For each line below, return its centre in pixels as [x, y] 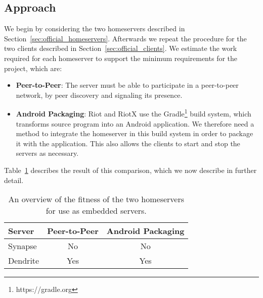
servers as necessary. [47, 153]
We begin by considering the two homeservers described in [95, 28]
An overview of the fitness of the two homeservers [96, 199]
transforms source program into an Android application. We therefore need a [135, 123]
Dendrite [24, 261]
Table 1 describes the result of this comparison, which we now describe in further [130, 170]
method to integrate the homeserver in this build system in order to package [135, 133]
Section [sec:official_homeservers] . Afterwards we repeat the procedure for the [125, 38]
